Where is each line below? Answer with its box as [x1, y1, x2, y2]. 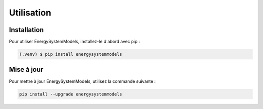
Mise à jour [9, 65, 43, 74]
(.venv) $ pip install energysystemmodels [19, 51, 122, 57]
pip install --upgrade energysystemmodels [19, 91, 122, 97]
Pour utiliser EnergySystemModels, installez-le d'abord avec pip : [9, 39, 140, 45]
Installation [9, 26, 44, 34]
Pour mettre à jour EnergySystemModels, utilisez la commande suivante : [9, 78, 156, 84]
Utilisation [9, 7, 51, 18]
